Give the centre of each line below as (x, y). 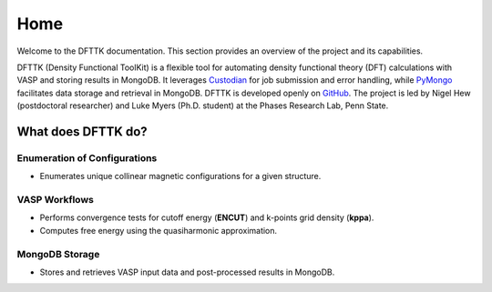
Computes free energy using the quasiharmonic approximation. (159, 230)
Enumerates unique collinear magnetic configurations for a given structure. (180, 176)
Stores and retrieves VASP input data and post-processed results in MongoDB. (187, 272)
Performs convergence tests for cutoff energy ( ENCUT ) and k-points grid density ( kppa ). (207, 217)
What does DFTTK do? (82, 131)
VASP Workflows (56, 200)
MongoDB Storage (58, 254)
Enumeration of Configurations (87, 157)
